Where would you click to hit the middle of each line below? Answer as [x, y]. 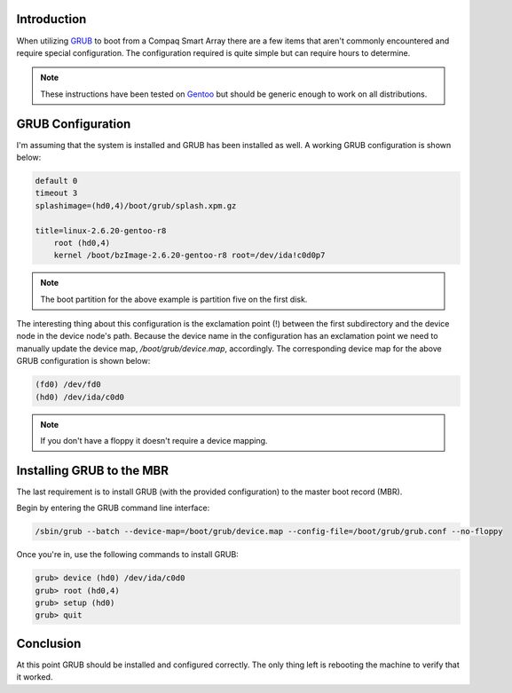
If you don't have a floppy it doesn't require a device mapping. [154, 441]
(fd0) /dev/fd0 [68, 385]
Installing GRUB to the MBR [92, 470]
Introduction [51, 19]
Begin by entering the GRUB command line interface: [113, 508]
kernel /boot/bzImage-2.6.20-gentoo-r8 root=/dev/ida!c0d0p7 [189, 256]
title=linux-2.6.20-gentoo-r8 [101, 230]
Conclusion [49, 643]
